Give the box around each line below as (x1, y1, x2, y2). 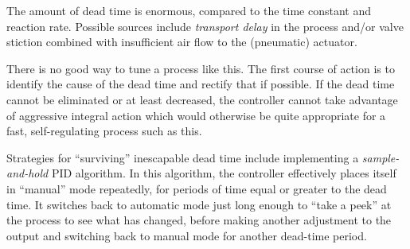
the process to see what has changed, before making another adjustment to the (6, 212, 392, 228)
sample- (361, 149, 400, 165)
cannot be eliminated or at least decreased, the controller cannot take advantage (6, 91, 398, 107)
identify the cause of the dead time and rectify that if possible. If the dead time (6, 76, 395, 92)
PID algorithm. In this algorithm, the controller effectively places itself (51, 165, 396, 181)
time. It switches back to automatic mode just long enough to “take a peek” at (6, 196, 392, 212)
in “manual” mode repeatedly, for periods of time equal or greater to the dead (6, 180, 387, 196)
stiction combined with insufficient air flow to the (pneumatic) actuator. (6, 33, 357, 50)
